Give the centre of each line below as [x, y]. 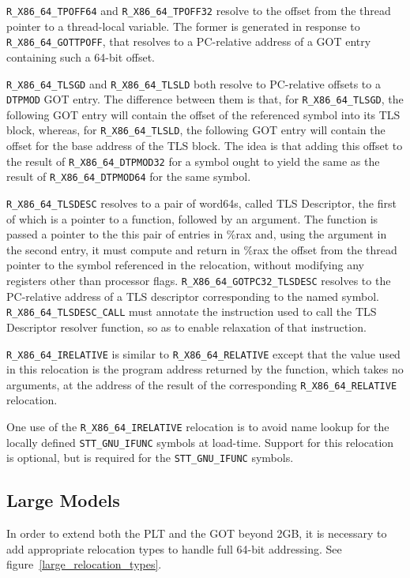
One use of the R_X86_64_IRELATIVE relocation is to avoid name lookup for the [198, 426]
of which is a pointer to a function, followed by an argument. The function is [192, 218]
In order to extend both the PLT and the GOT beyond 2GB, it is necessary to [197, 533]
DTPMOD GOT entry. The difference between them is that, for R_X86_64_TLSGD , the [205, 99]
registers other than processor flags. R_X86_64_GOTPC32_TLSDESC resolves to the [199, 280]
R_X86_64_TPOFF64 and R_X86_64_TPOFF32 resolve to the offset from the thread [199, 10]
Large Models [63, 500]
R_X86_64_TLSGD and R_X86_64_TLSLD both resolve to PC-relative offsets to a [194, 83]
